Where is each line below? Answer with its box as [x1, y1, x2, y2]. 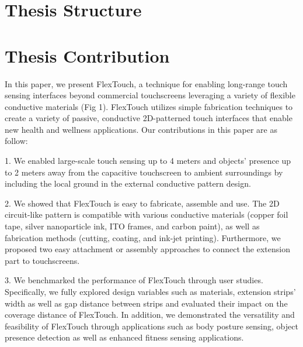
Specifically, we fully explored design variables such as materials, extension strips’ [5, 286, 296, 297]
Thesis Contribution [5, 43, 170, 67]
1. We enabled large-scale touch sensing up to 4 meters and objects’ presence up [5, 154, 291, 167]
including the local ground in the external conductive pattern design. [5, 177, 251, 190]
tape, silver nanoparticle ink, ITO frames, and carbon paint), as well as [5, 220, 260, 232]
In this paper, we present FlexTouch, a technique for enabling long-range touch [5, 77, 288, 90]
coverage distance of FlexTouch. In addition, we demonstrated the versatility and [5, 308, 295, 321]
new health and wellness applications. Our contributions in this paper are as [5, 123, 277, 135]
